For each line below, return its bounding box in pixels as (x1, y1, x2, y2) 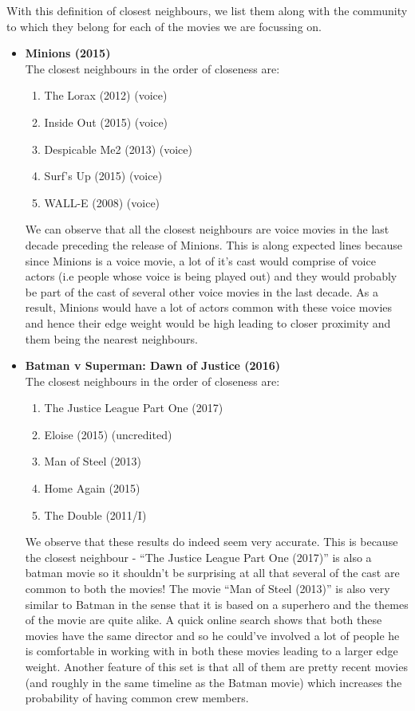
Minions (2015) (25, 45, 111, 61)
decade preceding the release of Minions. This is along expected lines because (25, 236, 403, 253)
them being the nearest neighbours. (25, 330, 198, 347)
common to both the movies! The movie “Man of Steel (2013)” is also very (25, 580, 390, 597)
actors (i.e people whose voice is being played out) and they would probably (25, 268, 397, 285)
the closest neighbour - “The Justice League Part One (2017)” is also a (25, 548, 372, 565)
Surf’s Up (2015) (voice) (44, 167, 163, 184)
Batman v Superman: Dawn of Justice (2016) (25, 357, 280, 374)
